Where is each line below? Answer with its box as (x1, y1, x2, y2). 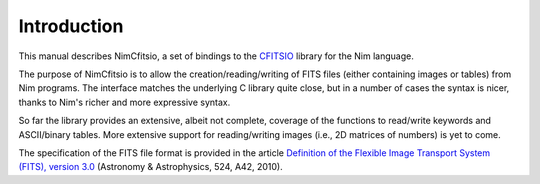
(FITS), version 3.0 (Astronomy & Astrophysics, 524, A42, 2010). (18, 161, 284, 173)
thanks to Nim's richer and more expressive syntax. (18, 96, 231, 108)
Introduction (18, 15, 124, 37)
